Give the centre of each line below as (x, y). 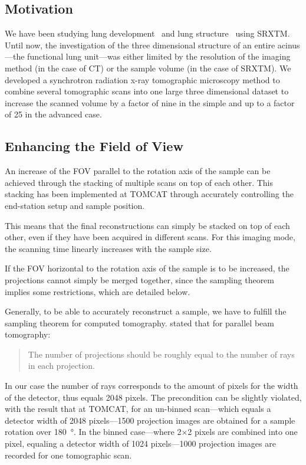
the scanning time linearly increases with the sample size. (108, 248)
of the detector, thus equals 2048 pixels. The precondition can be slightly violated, (153, 397)
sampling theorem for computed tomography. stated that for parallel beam (139, 322)
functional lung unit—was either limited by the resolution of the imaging (159, 56)
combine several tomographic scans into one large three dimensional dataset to (147, 91)
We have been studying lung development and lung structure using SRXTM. (147, 33)
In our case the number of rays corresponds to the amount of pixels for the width (152, 386)
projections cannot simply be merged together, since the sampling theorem (140, 279)
